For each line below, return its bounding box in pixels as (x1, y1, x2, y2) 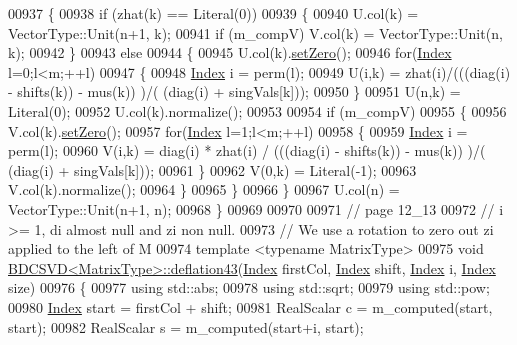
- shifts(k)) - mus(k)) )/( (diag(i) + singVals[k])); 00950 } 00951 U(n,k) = (8, 81, 461, 102)
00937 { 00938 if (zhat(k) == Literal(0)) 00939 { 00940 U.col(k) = (8, 3, 419, 23)
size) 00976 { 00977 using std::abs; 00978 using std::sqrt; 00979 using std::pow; (8, 277, 490, 298)
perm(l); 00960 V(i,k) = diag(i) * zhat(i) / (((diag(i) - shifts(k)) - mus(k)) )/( (8, 140, 486, 161)
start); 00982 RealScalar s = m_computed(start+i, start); (8, 316, 364, 337)
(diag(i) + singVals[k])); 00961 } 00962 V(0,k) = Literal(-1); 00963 (8, 159, 417, 180)
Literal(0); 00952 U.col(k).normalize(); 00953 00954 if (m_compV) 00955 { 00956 (8, 100, 507, 121)
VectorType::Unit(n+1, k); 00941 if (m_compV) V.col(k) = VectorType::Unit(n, (8, 22, 503, 43)
